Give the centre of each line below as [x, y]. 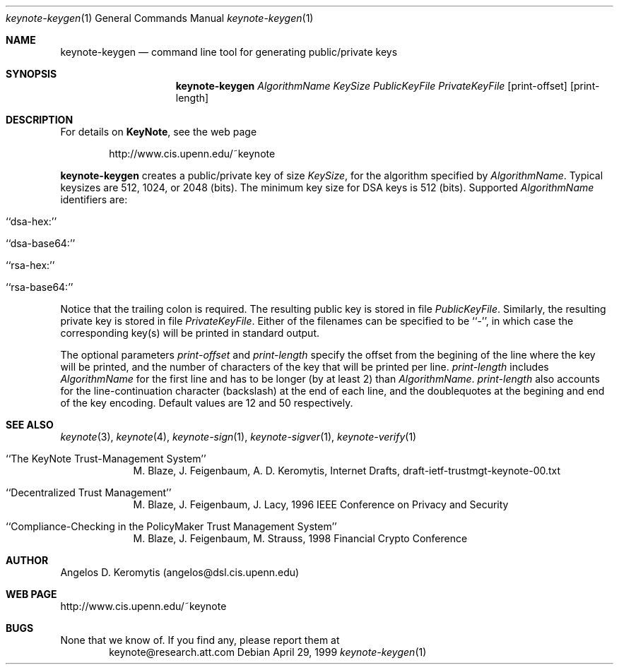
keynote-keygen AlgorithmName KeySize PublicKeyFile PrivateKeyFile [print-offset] [371, 86]
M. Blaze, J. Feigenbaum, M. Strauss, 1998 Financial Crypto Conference [300, 538]
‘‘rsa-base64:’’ [40, 287]
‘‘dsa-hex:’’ [31, 221]
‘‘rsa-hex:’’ [30, 265]
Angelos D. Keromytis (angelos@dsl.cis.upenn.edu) [180, 572]
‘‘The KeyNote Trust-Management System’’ [106, 459]
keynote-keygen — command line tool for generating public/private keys [229, 52]
